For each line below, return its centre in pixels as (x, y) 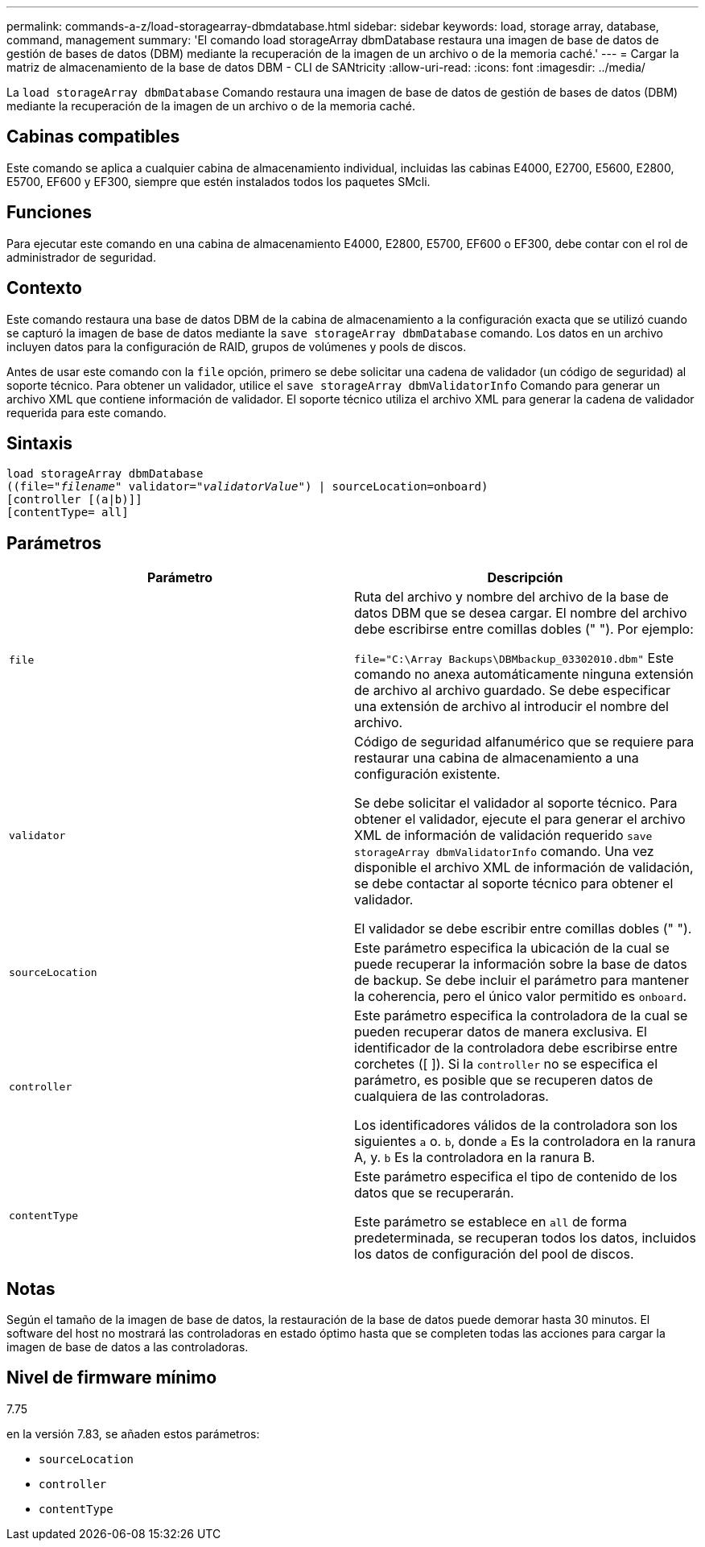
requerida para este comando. (87, 412)
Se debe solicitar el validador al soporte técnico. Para (516, 803)
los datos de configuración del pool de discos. (494, 1254)
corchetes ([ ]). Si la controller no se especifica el (506, 1064)
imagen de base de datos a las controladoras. (128, 1347)
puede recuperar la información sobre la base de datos (521, 964)
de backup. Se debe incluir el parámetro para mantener (522, 980)
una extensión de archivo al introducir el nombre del (511, 707)
